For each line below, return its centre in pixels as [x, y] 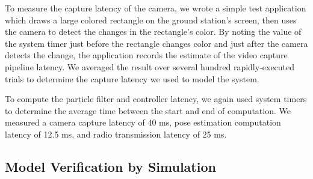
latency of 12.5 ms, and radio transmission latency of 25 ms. [116, 134]
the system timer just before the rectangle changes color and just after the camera [156, 43]
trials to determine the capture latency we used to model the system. [132, 78]
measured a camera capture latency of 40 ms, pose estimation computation [143, 122]
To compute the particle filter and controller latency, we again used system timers [156, 99]
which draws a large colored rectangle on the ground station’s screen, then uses [151, 20]
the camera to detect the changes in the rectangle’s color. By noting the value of [153, 32]
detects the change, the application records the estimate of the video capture [146, 55]
